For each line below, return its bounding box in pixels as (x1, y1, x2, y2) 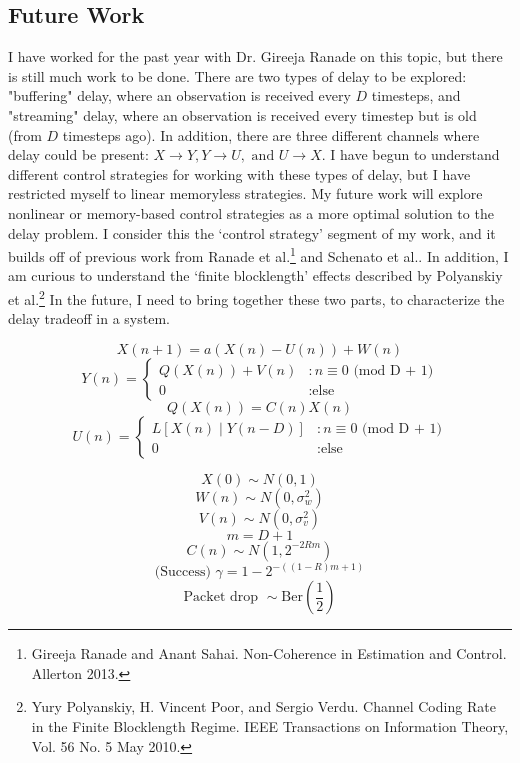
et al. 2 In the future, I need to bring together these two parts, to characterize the (8, 285, 505, 309)
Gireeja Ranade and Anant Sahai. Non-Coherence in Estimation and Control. (31, 643, 507, 664)
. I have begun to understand (321, 144, 500, 165)
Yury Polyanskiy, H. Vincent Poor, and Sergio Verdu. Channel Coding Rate (31, 696, 496, 717)
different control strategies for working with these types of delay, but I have (8, 163, 471, 184)
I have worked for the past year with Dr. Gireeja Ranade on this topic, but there (8, 46, 503, 67)
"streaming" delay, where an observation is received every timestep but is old (8, 104, 477, 125)
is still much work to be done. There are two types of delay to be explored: (8, 65, 467, 86)
